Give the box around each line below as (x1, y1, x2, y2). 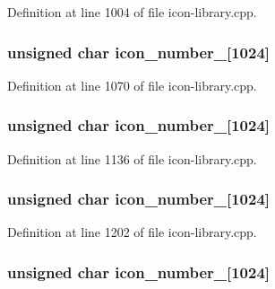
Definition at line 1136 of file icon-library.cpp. (7, 149, 257, 168)
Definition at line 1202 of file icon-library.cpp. (7, 223, 257, 241)
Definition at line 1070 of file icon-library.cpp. (7, 75, 257, 94)
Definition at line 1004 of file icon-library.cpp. (7, 3, 257, 21)
